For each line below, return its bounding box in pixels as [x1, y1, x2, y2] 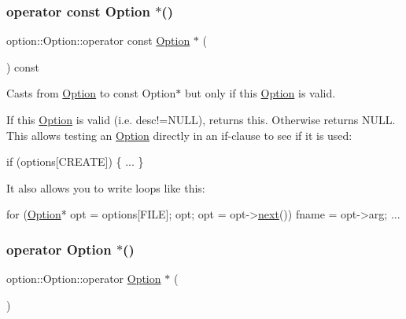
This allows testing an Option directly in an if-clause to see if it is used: [6, 126, 352, 143]
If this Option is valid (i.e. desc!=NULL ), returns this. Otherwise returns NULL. [6, 112, 396, 127]
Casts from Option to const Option [6, 85, 176, 101]
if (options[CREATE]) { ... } [6, 153, 144, 170]
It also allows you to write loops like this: [6, 179, 205, 196]
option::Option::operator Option [6, 270, 161, 287]
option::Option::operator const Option [6, 32, 190, 49]
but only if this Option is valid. [185, 85, 336, 101]
